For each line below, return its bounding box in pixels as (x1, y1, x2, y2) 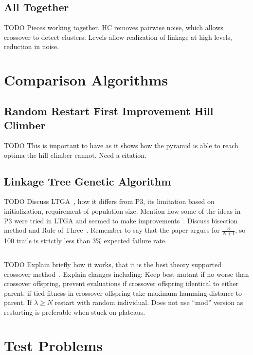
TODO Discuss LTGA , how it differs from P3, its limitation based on (4, 196, 215, 206)
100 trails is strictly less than (4, 235, 90, 245)
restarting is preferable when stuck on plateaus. (4, 306, 145, 317)
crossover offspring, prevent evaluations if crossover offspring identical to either (4, 278, 239, 288)
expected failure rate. (104, 235, 167, 245)
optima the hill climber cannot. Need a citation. (4, 150, 146, 160)
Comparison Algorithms (4, 70, 168, 90)
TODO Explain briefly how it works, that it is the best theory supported (4, 259, 221, 269)
